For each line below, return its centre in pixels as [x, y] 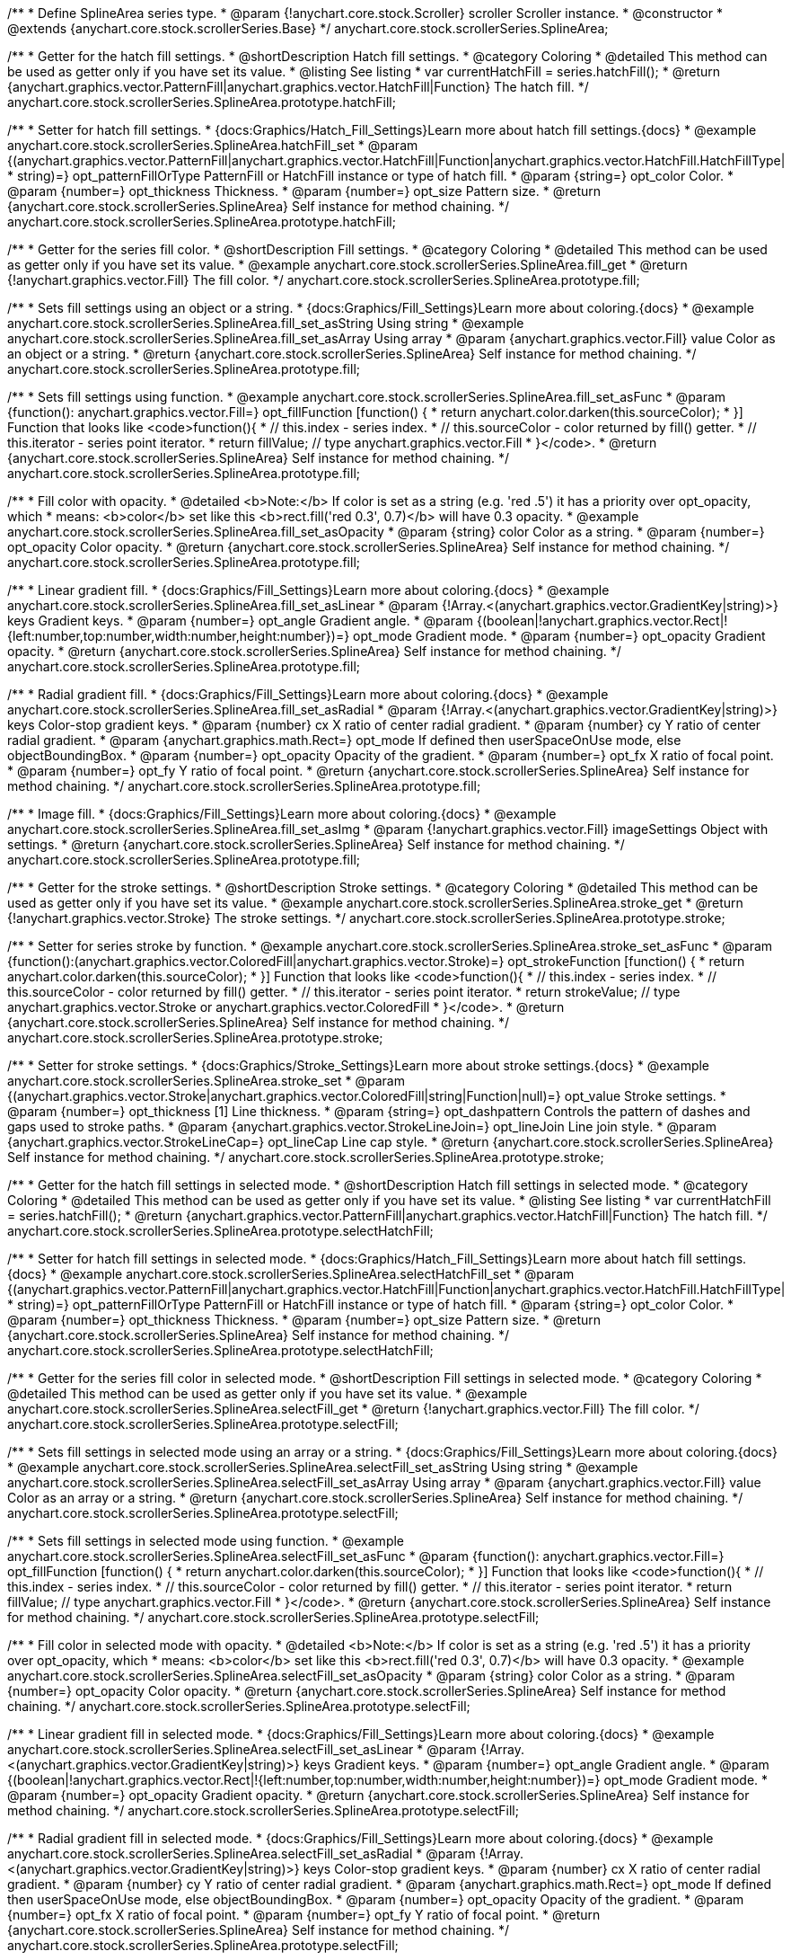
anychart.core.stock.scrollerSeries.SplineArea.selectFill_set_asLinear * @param [242, 1749]
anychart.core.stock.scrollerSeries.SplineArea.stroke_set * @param [206, 1081]
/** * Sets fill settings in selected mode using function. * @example [206, 1541]
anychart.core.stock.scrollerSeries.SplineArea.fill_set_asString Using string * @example [266, 323]
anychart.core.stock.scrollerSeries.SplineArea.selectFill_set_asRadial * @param [242, 1854]
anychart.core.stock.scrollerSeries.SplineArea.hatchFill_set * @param [213, 145]
